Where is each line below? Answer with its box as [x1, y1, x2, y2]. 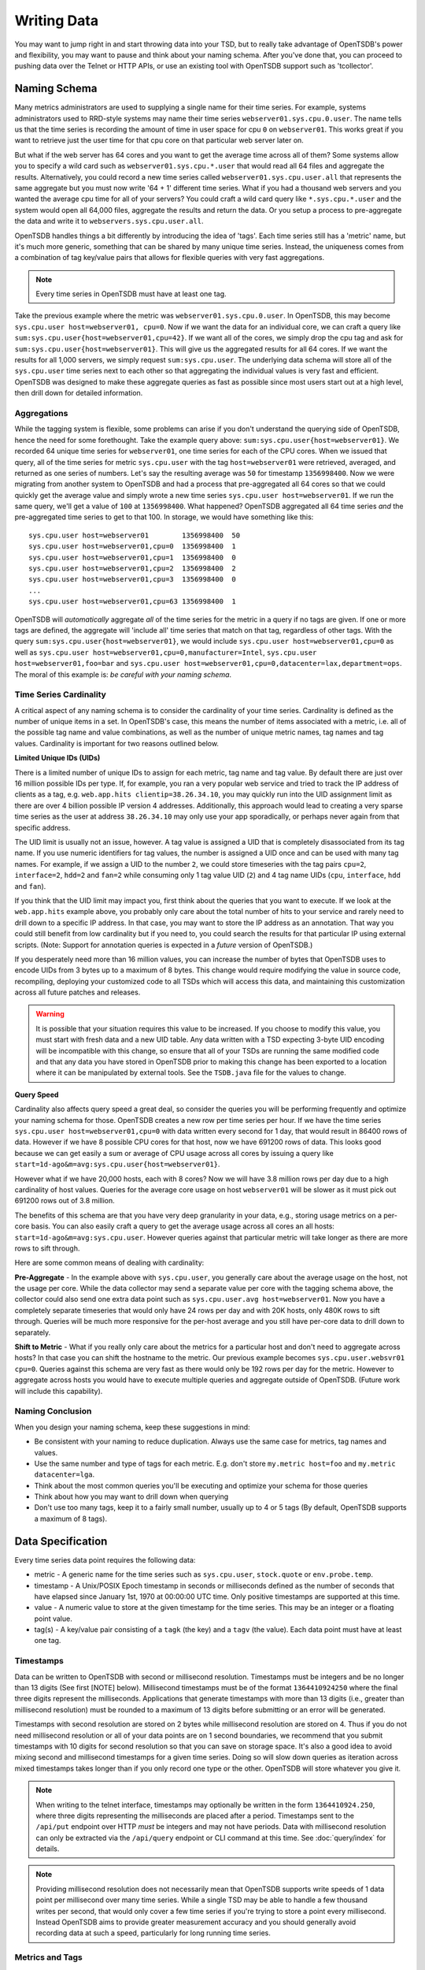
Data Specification [14, 1534, 108, 1548]
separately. [14, 1328, 51, 1337]
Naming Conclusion [14, 1406, 92, 1417]
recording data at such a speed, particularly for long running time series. [35, 1928, 271, 1938]
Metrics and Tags [14, 1952, 83, 1963]
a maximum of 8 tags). [34, 1514, 108, 1523]
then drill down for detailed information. [14, 388, 143, 398]
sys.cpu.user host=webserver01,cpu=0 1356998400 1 [28, 542, 236, 551]
